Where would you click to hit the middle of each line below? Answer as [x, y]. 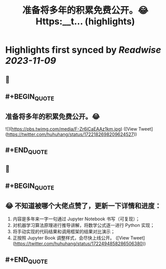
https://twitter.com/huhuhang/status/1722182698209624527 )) [72, 134]
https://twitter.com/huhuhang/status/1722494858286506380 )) [80, 244]
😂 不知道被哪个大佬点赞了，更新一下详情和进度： [83, 206]
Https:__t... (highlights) [85, 22]
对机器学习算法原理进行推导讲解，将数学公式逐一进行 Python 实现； [84, 225]
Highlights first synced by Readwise [83, 50]
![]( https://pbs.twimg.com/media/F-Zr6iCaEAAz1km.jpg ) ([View [71, 129]
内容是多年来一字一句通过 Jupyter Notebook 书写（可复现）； [76, 219]
